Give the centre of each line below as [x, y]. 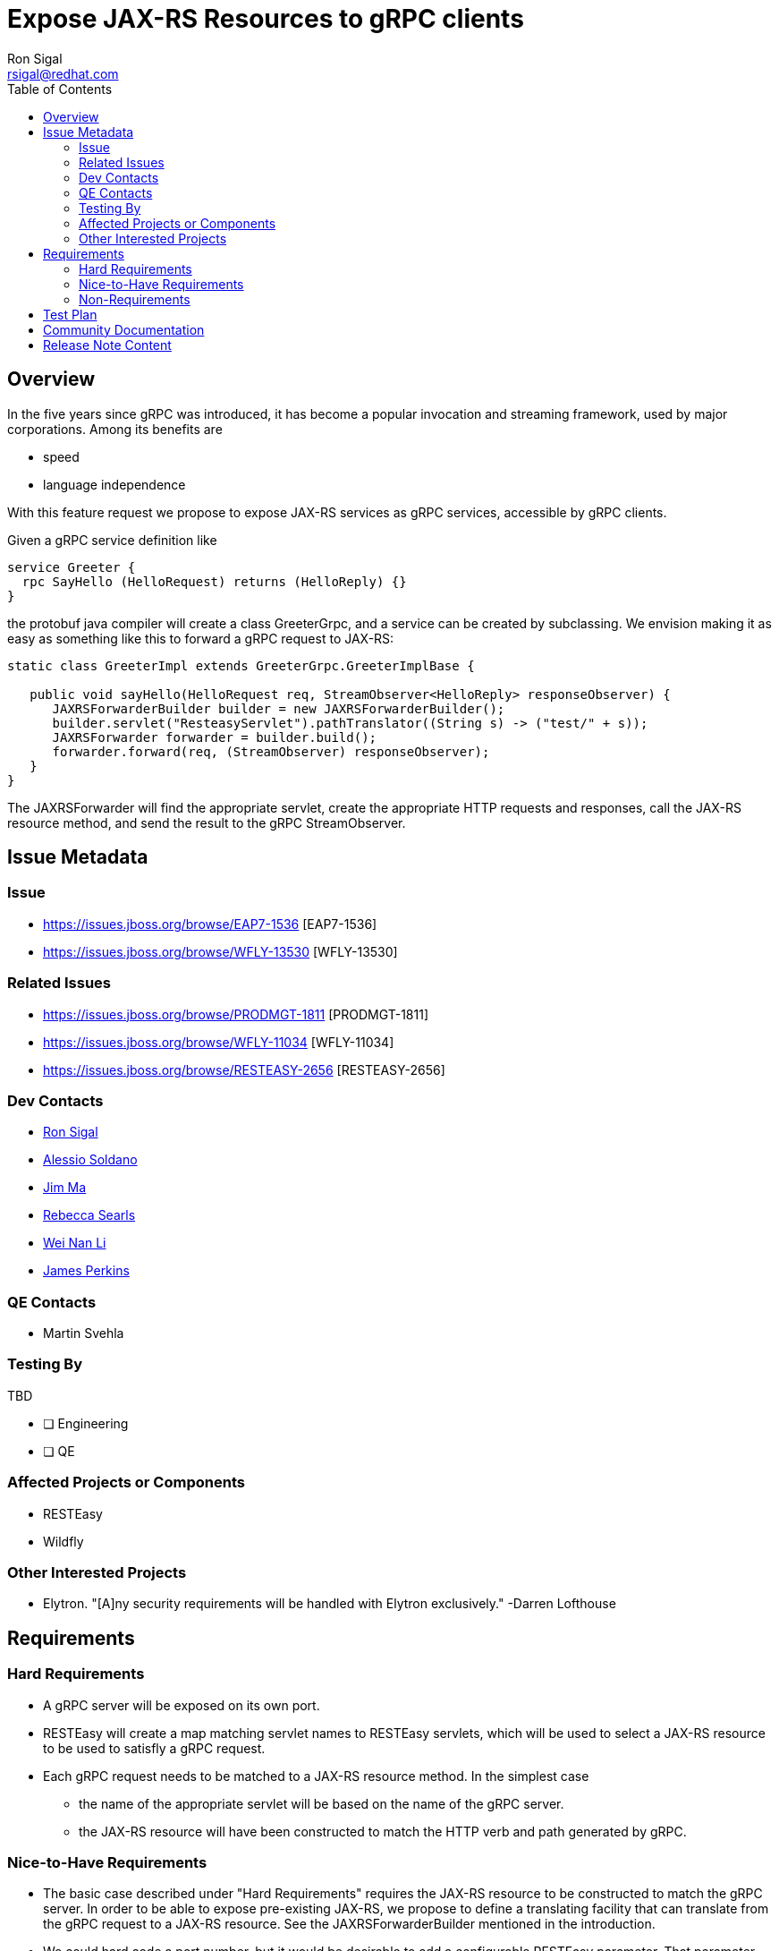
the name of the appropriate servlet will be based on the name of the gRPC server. [322, 1803]
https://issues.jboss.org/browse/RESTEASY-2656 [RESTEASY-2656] [244, 1069]
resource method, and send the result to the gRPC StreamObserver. [207, 822]
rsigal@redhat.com [63, 73]
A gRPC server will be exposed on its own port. [182, 1705]
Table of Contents [60, 89]
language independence [114, 484]
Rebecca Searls [89, 1215]
